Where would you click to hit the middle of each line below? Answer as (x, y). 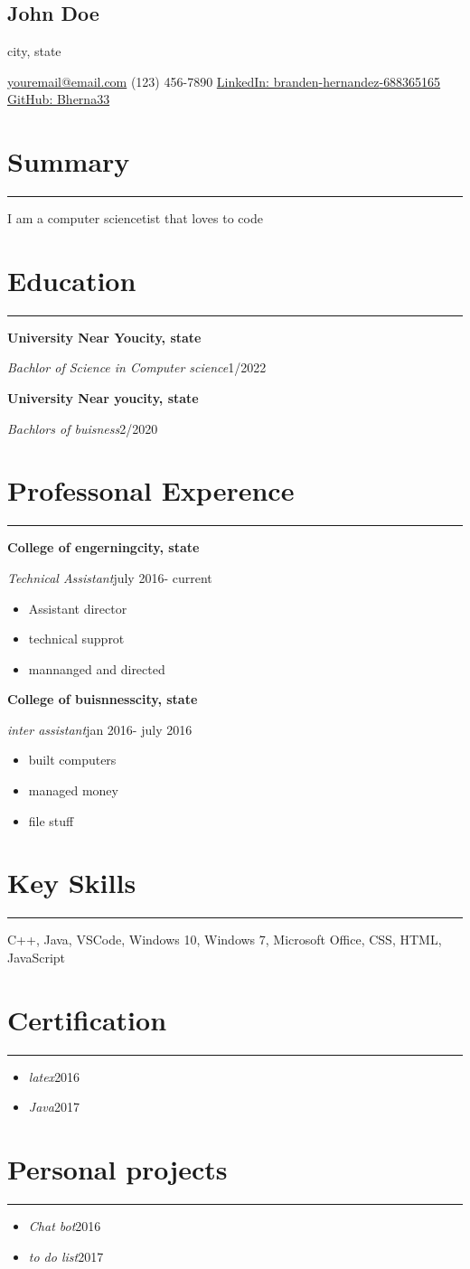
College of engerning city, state (103, 547)
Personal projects (117, 1169)
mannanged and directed (97, 668)
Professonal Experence (151, 490)
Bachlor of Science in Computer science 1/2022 (137, 367)
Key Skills (72, 883)
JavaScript (37, 957)
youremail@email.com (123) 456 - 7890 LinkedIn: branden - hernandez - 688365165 (224, 81)
